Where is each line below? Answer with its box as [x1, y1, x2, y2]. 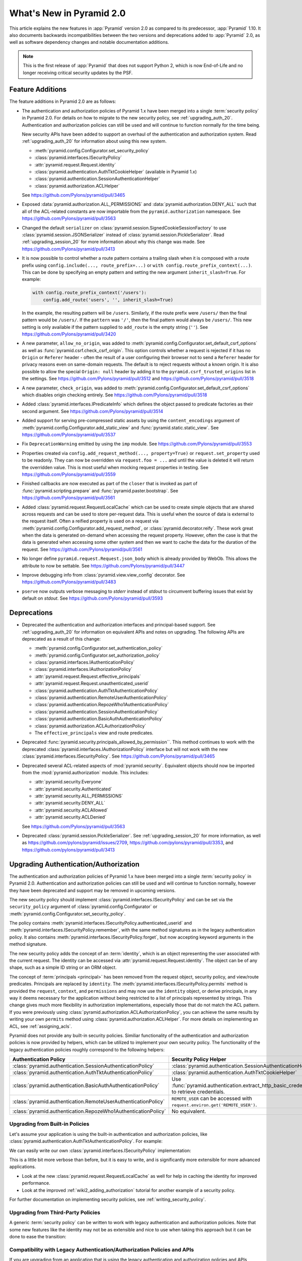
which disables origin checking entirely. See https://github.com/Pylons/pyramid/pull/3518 [22, 392, 207, 398]
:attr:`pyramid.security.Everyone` [34, 779, 103, 785]
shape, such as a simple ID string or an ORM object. [9, 964, 117, 970]
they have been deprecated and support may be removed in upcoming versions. [9, 887, 176, 893]
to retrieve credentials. [171, 1088, 225, 1096]
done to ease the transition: [9, 1233, 66, 1239]
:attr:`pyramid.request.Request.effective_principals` [34, 673, 141, 679]
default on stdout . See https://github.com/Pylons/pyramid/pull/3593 [22, 595, 163, 601]
